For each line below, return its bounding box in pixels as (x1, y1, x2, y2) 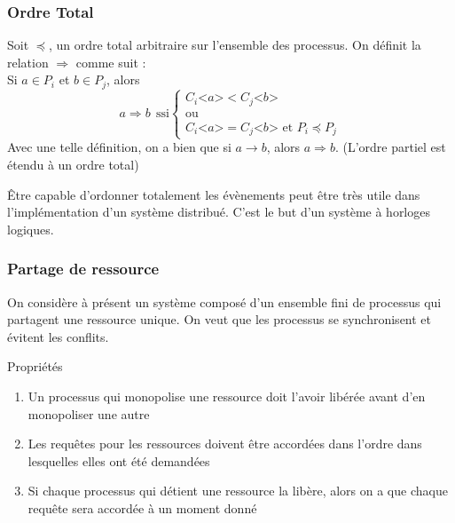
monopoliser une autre (27, 404, 150, 423)
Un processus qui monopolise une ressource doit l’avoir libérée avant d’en (27, 386, 426, 405)
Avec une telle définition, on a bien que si (7, 138, 231, 156)
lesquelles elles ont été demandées (27, 451, 210, 470)
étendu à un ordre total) (7, 155, 139, 173)
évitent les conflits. (7, 327, 109, 345)
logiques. (7, 219, 54, 238)
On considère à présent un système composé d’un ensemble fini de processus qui (7, 292, 442, 311)
